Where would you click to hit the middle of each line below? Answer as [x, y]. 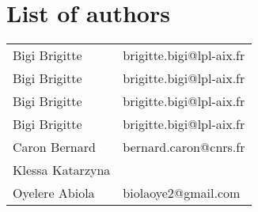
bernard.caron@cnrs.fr [184, 147]
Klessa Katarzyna [62, 170]
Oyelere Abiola [54, 193]
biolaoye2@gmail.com [182, 193]
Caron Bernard [54, 147]
